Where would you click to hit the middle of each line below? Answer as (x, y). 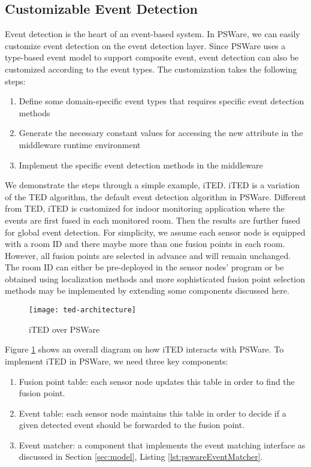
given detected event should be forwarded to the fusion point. (132, 425)
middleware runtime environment (80, 144)
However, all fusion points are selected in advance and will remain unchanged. (148, 255)
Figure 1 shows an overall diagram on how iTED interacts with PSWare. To (144, 349)
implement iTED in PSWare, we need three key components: (117, 361)
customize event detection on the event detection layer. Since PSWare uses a (145, 45)
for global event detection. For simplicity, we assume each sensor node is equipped (155, 232)
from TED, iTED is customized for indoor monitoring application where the (145, 208)
